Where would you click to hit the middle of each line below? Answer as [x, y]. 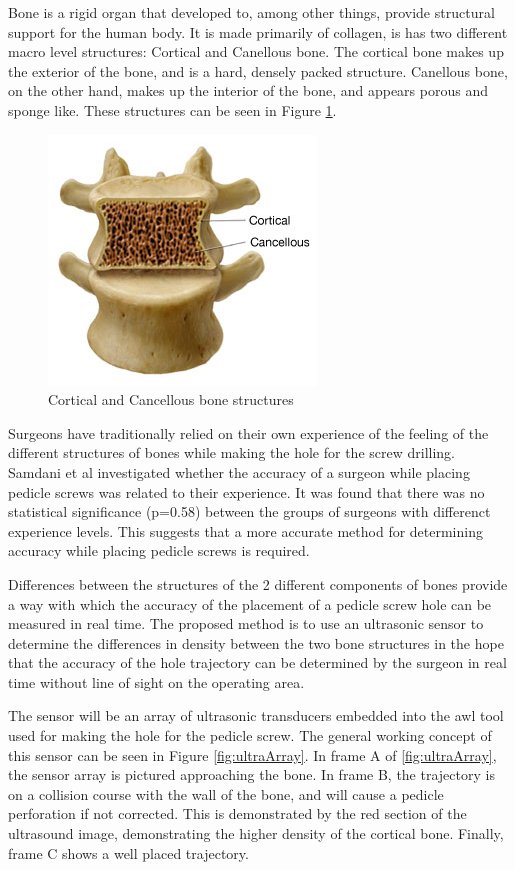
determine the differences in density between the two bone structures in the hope [256, 642]
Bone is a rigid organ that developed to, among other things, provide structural [251, 12]
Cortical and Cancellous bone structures [171, 399]
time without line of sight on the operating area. [156, 681]
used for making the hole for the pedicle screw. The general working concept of [250, 735]
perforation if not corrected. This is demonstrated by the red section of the [237, 813]
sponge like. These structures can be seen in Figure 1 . [172, 109]
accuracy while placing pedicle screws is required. [159, 550]
